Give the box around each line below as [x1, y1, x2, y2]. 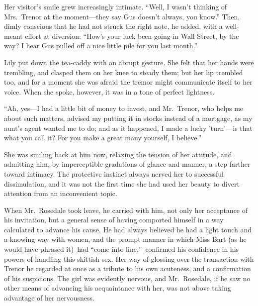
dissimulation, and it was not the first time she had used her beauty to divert [4, 178, 240, 189]
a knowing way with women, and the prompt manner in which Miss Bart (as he [4, 234, 247, 244]
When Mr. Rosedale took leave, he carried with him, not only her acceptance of [4, 204, 248, 215]
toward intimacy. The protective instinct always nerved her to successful [4, 168, 224, 179]
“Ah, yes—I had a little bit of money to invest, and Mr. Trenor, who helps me [4, 103, 244, 113]
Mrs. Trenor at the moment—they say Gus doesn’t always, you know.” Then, [4, 11, 240, 21]
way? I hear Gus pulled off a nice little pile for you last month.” [4, 40, 198, 51]
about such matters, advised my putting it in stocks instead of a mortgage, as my [4, 112, 253, 123]
